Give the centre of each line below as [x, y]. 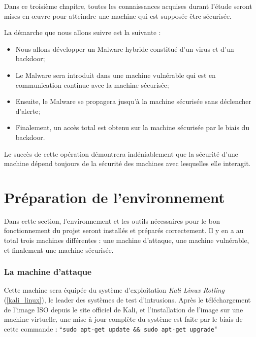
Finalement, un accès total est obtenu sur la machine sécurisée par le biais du [132, 127]
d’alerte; [28, 111]
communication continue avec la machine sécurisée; [92, 84]
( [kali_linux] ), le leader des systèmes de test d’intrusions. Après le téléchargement [128, 300]
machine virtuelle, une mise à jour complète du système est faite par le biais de [123, 319]
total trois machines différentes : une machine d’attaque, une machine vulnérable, [127, 240]
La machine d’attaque [48, 272]
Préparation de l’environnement [114, 197]
